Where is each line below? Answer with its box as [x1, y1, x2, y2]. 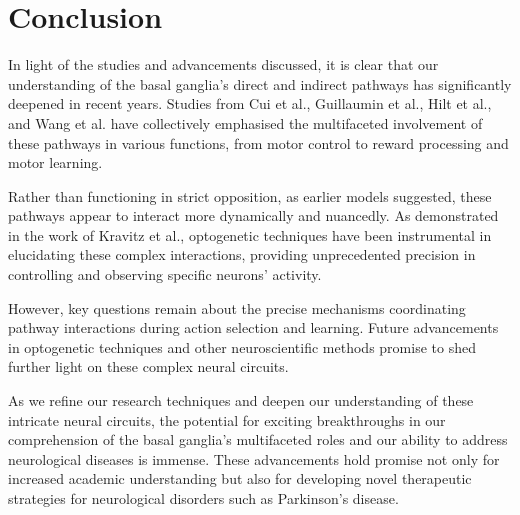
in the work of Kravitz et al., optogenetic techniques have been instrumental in [8, 224, 492, 245]
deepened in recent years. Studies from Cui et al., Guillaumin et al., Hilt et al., [8, 93, 492, 114]
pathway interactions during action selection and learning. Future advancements [8, 317, 499, 338]
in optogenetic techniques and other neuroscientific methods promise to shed [8, 336, 476, 357]
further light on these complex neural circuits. [8, 356, 289, 377]
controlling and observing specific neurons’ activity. [8, 264, 322, 285]
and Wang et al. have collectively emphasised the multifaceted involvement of [8, 112, 483, 133]
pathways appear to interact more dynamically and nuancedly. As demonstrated [8, 205, 499, 226]
